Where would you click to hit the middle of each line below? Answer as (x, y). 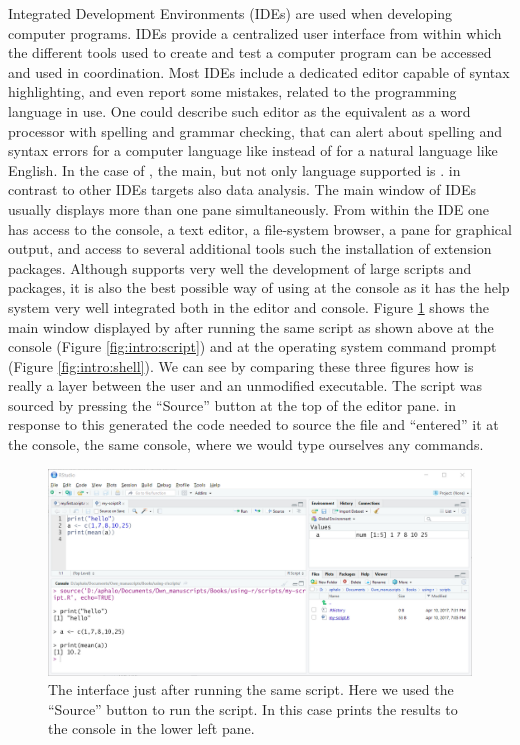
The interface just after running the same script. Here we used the (251, 689)
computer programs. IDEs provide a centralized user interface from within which (255, 32)
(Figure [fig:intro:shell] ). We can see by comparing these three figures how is (241, 365)
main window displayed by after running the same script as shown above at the (251, 326)
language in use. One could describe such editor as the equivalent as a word (239, 110)
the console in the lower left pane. (151, 728)
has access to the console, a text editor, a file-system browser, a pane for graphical (260, 228)
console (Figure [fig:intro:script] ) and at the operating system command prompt (252, 346)
